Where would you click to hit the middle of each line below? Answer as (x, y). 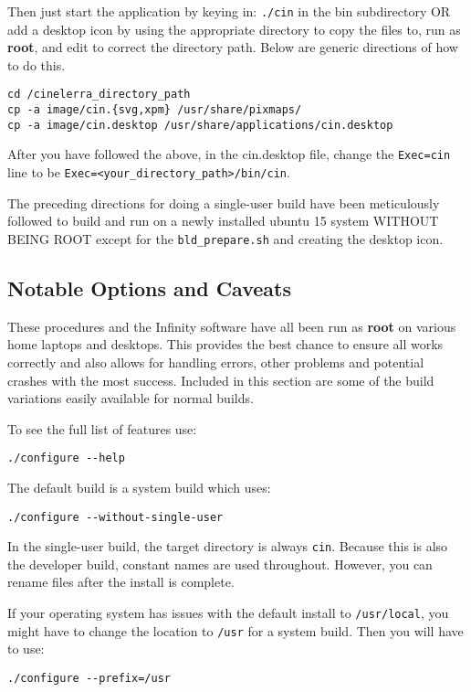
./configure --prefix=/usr (89, 678)
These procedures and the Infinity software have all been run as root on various (232, 326)
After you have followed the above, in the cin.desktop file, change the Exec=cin (229, 154)
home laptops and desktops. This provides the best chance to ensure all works (225, 344)
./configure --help (66, 458)
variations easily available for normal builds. (131, 398)
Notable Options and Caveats (149, 287)
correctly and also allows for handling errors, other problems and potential (216, 362)
